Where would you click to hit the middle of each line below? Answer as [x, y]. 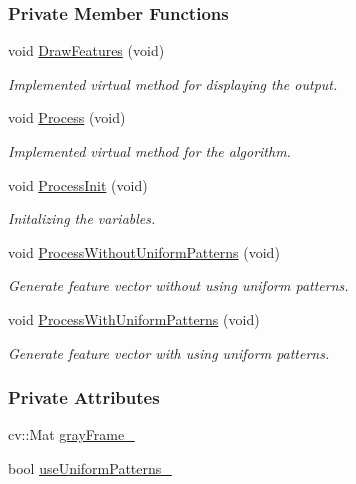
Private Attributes [84, 397]
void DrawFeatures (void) [86, 50]
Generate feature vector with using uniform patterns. [169, 352]
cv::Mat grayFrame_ [71, 434]
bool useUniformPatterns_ [90, 467]
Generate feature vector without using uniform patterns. [178, 285]
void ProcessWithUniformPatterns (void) [134, 318]
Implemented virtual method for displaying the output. [173, 83]
